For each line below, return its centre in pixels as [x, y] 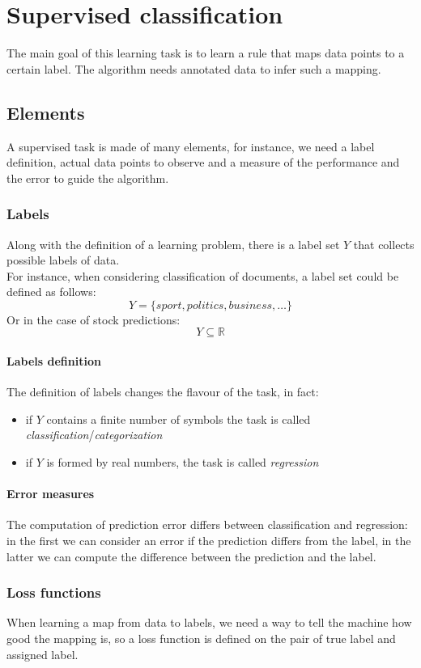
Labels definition [54, 361]
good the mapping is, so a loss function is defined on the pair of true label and [201, 638]
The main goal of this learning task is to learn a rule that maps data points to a [206, 53]
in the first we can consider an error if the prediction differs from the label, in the [209, 541]
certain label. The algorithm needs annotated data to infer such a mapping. [194, 68]
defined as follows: [51, 292]
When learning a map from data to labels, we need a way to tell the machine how [209, 622]
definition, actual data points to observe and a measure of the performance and [203, 162]
